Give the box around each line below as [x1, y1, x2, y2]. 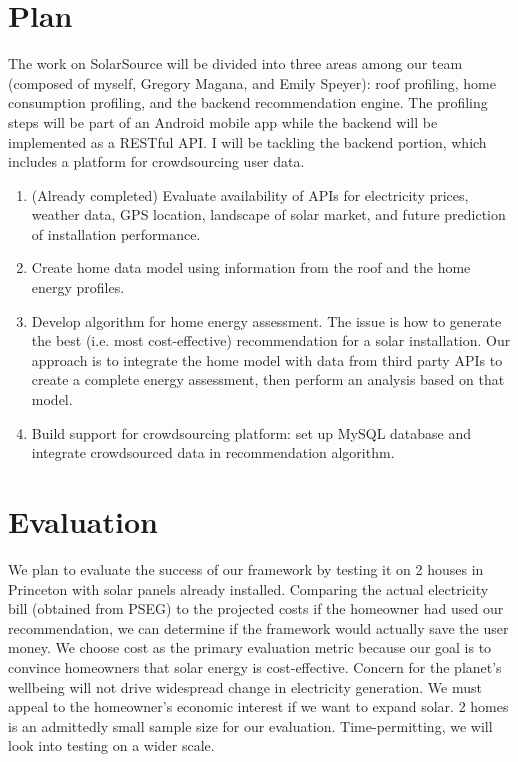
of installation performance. [31, 223, 201, 244]
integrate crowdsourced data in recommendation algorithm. [31, 442, 395, 463]
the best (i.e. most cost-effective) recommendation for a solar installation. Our [31, 330, 511, 351]
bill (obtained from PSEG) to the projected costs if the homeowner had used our [8, 598, 504, 619]
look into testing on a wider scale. [8, 735, 215, 756]
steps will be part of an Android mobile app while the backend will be [8, 111, 438, 132]
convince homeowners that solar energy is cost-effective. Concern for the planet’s [8, 656, 502, 677]
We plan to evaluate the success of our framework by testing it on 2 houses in [8, 558, 484, 579]
